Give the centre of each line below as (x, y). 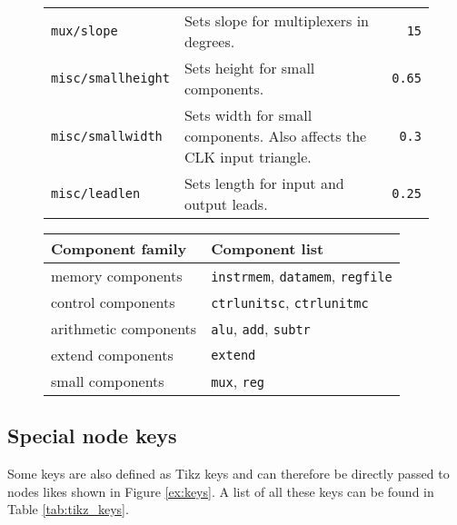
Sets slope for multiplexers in (276, 20)
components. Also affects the (275, 136)
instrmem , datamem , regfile (302, 276)
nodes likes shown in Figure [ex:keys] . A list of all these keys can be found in (221, 491)
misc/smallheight (110, 78)
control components (113, 302)
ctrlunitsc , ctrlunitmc (290, 302)
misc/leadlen (96, 193)
